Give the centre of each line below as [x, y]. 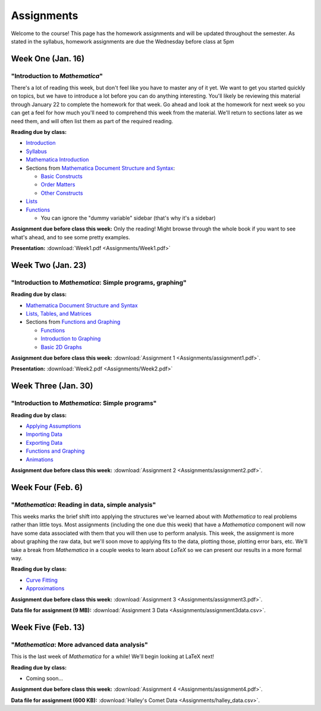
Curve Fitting [42, 580]
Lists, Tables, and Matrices [59, 314]
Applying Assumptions [53, 426]
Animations [40, 459]
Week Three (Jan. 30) [52, 386]
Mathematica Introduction [57, 160]
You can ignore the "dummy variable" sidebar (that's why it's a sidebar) [128, 218]
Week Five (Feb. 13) [48, 627]
